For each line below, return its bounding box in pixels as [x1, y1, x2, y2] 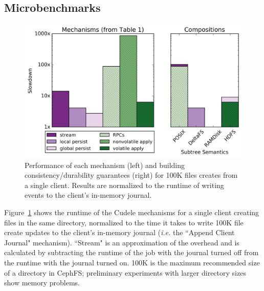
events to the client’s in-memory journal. [25, 190, 152, 200]
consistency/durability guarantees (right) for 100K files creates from [25, 170, 238, 180]
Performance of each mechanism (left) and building [25, 159, 185, 170]
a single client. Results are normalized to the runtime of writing [25, 179, 224, 190]
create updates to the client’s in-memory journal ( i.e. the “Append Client [4, 227, 235, 238]
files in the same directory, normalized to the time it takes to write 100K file [4, 217, 244, 227]
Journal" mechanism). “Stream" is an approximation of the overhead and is [4, 237, 239, 247]
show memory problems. [4, 277, 80, 288]
